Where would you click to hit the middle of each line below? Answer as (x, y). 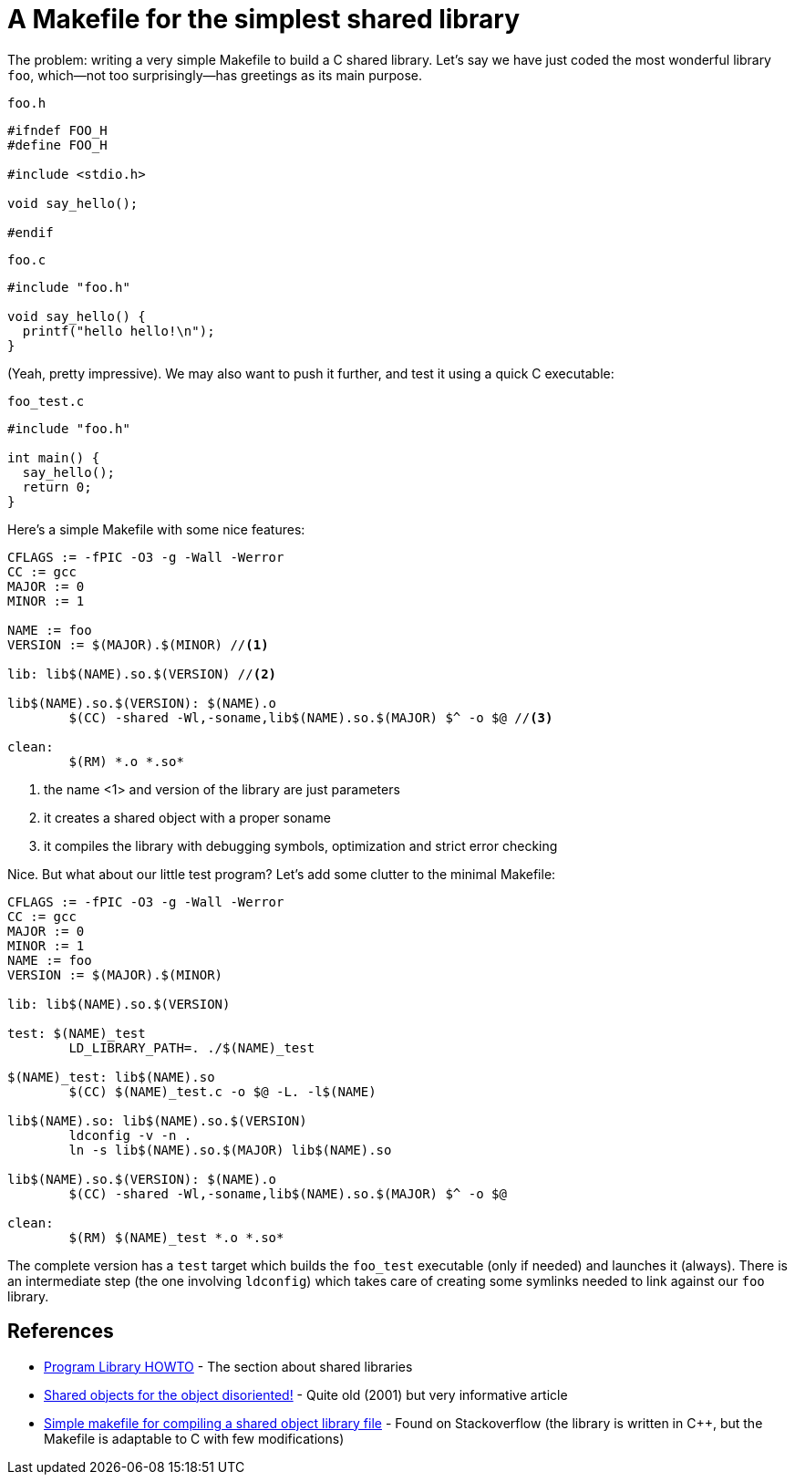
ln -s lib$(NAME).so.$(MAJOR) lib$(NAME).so (230, 1150)
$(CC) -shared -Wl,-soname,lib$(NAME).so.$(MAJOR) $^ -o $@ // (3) (311, 717)
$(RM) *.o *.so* (126, 761)
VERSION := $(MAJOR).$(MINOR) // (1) (138, 644)
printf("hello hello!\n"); (119, 331)
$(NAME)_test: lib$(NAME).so (111, 1077)
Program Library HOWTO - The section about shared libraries (228, 1366)
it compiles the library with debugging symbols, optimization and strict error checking (301, 845)
